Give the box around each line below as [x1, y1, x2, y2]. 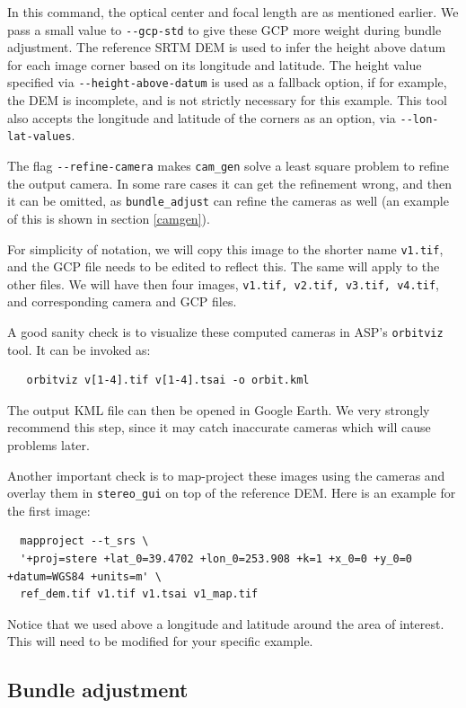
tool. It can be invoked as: [7, 340, 151, 358]
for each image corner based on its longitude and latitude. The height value [7, 55, 422, 74]
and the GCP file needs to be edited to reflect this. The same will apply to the [7, 257, 440, 276]
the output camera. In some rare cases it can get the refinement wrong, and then [7, 173, 453, 192]
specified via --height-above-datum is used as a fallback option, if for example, [7, 73, 447, 92]
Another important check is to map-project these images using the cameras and [7, 465, 445, 484]
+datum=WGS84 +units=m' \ [7, 570, 162, 583]
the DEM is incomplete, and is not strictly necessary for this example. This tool [7, 91, 447, 110]
